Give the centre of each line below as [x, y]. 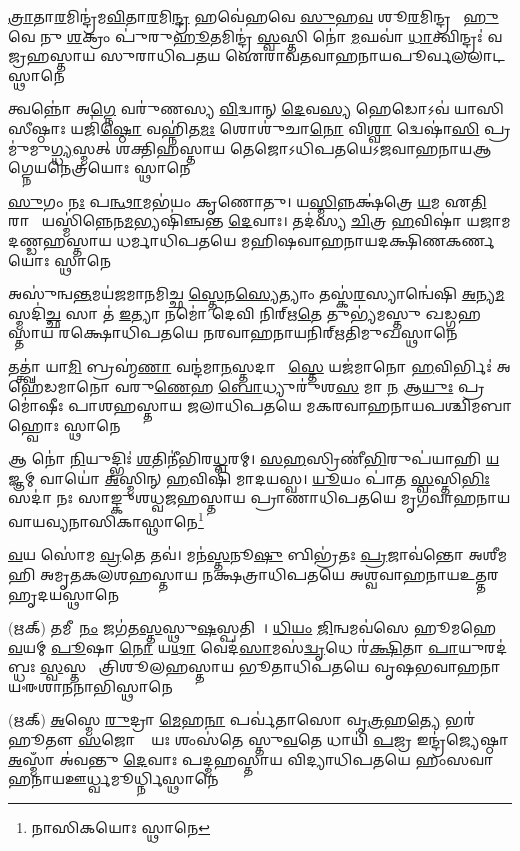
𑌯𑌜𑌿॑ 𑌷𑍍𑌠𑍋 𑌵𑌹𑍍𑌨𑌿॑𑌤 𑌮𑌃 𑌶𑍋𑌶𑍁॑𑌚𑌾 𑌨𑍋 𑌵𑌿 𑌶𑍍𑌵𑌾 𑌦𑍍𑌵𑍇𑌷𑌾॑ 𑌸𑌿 [275, 127]
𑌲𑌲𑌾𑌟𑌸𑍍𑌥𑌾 [478, 55]
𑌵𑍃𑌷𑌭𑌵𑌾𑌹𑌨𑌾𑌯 [437, 666]
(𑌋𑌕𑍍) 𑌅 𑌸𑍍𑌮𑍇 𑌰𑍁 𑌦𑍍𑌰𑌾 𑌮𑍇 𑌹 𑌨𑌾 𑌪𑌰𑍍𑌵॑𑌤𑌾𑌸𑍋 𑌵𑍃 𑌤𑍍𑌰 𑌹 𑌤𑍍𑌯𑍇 [224, 719]
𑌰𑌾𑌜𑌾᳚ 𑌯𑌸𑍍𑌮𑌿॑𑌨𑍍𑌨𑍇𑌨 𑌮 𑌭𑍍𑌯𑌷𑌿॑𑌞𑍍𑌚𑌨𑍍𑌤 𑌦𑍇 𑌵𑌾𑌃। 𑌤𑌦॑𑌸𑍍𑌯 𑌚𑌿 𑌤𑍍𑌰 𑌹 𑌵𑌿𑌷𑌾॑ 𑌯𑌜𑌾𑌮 [259, 220]
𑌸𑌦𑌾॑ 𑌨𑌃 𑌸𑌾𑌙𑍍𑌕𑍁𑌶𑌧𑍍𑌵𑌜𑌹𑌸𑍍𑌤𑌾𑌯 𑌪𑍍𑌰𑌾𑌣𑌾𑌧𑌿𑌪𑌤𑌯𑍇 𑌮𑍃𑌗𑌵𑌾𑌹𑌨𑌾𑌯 [259, 497]
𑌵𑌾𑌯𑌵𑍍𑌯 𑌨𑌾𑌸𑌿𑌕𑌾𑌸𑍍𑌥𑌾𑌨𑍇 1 [106, 519]
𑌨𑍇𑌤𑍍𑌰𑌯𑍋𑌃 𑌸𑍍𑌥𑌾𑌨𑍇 [119, 167]
